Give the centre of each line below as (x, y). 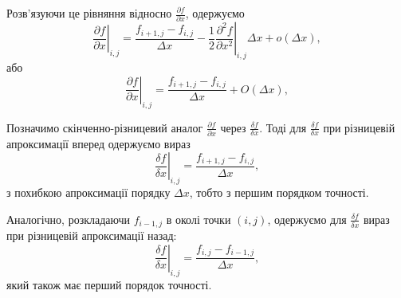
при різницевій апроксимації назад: (92, 235)
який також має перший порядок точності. (109, 284)
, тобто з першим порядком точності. (279, 192)
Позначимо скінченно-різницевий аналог (105, 127)
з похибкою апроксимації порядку (88, 192)
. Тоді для (283, 127)
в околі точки (199, 219)
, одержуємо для (307, 219)
